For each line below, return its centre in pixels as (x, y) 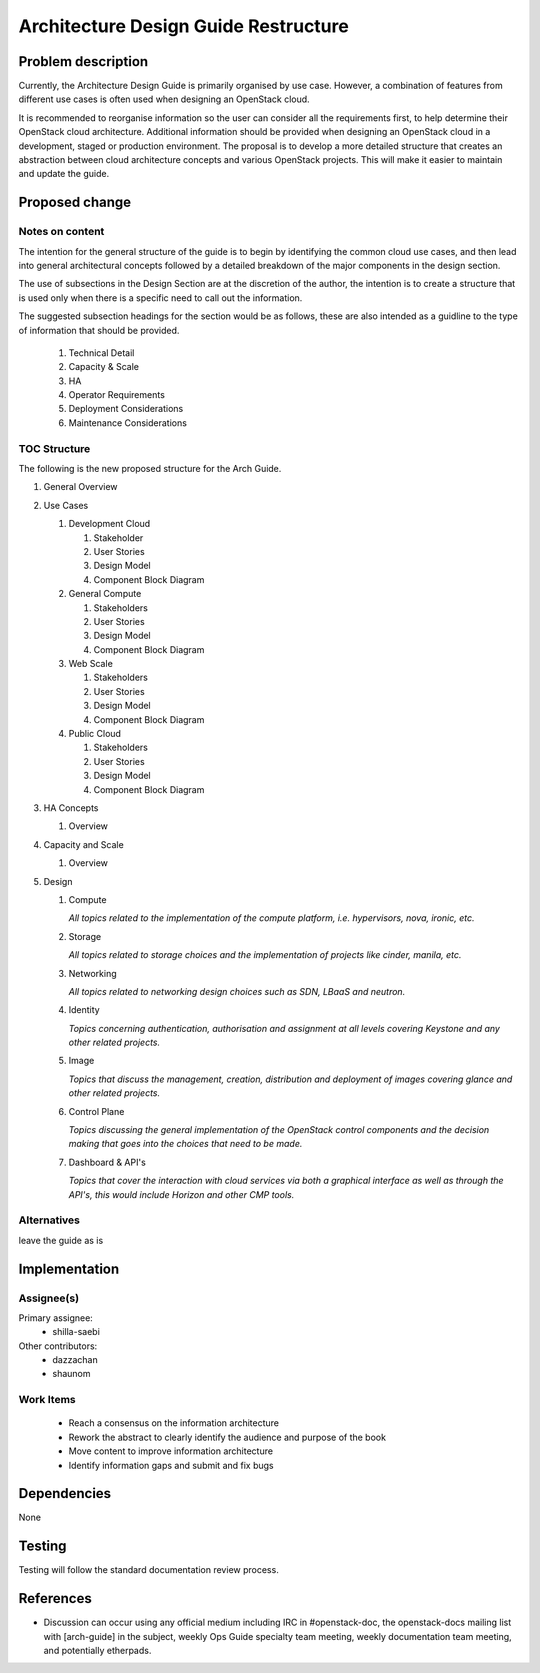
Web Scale (91, 664)
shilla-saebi (76, 1332)
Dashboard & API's (107, 1162)
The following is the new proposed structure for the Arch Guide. (150, 468)
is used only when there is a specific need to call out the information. (160, 297)
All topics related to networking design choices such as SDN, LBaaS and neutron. (237, 991)
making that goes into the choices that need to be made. (185, 1144)
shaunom (71, 1374)
